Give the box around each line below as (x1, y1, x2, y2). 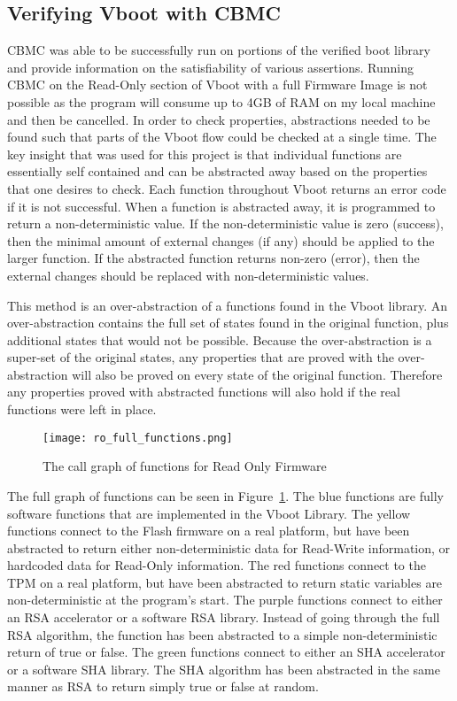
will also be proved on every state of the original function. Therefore (72, 365, 443, 383)
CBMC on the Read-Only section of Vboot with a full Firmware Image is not (7, 75, 428, 94)
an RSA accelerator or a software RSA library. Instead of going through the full (7, 608, 440, 627)
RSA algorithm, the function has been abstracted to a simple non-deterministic (7, 625, 438, 643)
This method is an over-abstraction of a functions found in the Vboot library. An (7, 296, 448, 314)
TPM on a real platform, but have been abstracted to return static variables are (7, 573, 443, 591)
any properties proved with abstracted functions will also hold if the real (7, 382, 400, 401)
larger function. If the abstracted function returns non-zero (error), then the (7, 249, 420, 267)
